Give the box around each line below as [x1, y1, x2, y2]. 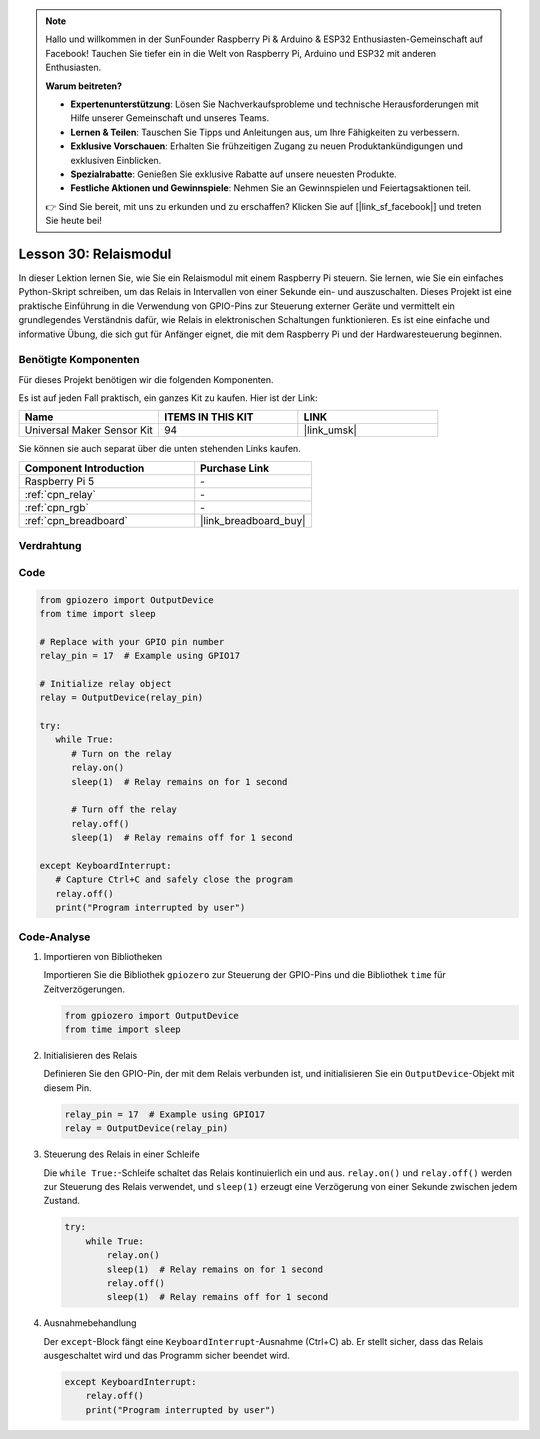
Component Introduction [24, 461, 145, 475]
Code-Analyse [18, 930, 91, 944]
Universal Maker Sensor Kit [24, 423, 154, 437]
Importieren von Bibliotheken [43, 950, 163, 962]
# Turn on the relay [71, 748, 172, 759]
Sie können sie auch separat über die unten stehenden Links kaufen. [18, 443, 302, 455]
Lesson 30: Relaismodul [18, 245, 172, 262]
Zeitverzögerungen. [43, 983, 125, 995]
